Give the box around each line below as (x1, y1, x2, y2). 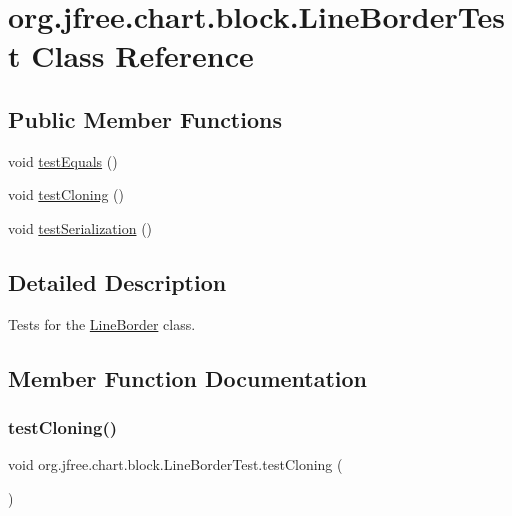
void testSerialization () (8, 217, 153, 238)
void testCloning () (8, 184, 124, 205)
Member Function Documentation (8, 362, 368, 393)
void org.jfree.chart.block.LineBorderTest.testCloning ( (8, 454, 343, 475)
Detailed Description (8, 266, 227, 297)
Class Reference (31, 35, 254, 76)
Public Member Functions (8, 103, 282, 134)
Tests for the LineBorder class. (8, 313, 196, 334)
